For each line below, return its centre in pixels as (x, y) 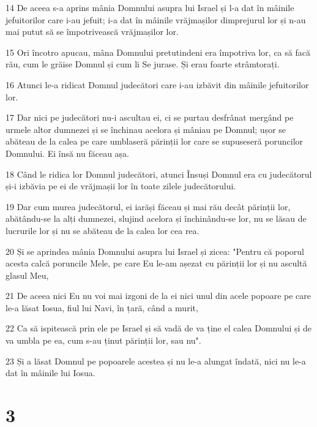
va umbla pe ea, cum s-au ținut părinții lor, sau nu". (103, 340)
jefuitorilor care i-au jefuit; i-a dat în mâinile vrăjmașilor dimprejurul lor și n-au (156, 19)
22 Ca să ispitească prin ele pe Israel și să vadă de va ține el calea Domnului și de (159, 328)
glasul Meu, (27, 275)
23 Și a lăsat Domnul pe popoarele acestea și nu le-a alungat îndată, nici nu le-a (156, 361)
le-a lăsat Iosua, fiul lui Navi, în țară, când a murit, (102, 307)
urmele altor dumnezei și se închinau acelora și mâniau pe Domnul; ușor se (146, 129)
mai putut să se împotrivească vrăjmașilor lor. (92, 32)
